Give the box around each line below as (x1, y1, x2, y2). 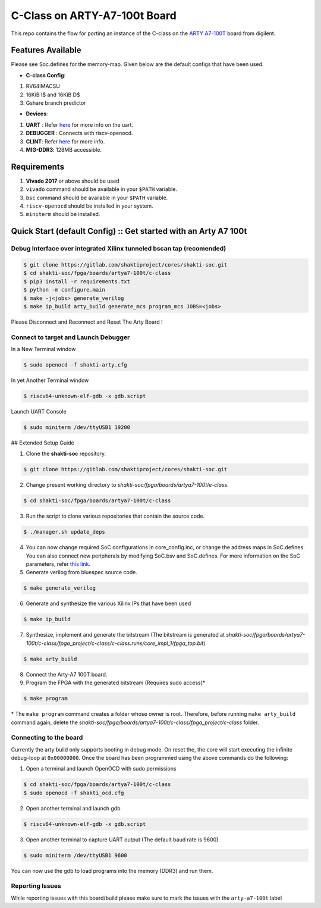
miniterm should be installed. (26, 211, 100, 218)
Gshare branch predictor (26, 99, 86, 107)
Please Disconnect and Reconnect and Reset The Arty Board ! (11, 318, 163, 325)
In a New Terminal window (11, 346, 76, 353)
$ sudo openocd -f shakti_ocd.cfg (23, 789, 124, 796)
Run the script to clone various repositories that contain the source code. (26, 512, 205, 520)
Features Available (11, 45, 81, 55)
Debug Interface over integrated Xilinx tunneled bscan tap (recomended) (11, 245, 226, 253)
